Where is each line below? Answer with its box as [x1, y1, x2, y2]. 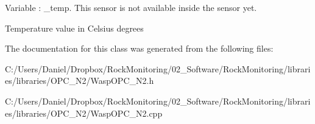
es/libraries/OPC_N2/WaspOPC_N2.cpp [5, 106, 163, 119]
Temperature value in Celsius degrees [5, 21, 144, 34]
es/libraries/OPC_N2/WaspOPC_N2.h [5, 74, 154, 87]
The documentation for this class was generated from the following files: [5, 42, 274, 55]
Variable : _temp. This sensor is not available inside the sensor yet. [5, 1, 257, 13]
